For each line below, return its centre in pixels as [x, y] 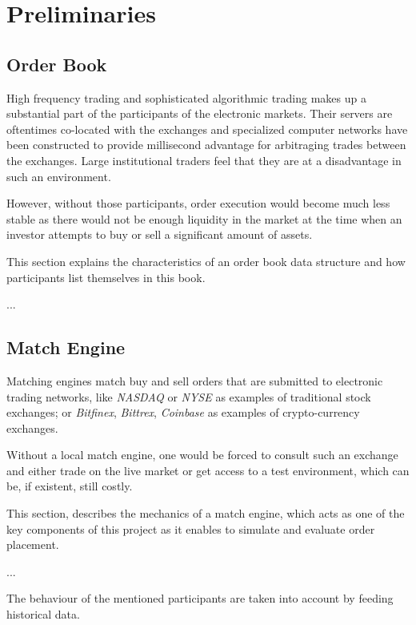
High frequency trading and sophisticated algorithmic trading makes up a [186, 97]
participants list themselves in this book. [106, 277]
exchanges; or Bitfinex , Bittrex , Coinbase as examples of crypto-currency [183, 412]
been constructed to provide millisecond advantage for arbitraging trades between [206, 145]
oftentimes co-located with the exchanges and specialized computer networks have [207, 129]
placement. [33, 544]
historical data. [43, 614]
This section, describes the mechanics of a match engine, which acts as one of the [206, 513]
